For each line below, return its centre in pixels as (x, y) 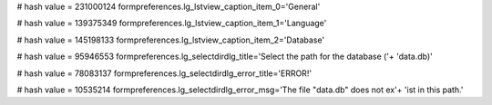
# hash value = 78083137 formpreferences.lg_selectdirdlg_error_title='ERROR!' (164, 73)
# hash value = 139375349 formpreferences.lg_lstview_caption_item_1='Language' (172, 24)
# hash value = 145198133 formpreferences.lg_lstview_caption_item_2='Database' (171, 40)
